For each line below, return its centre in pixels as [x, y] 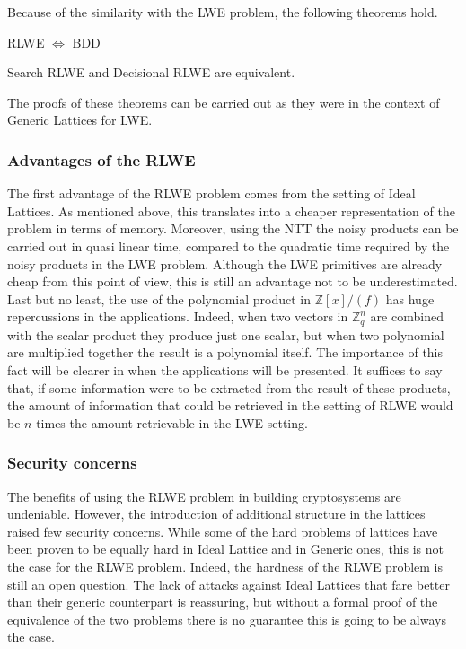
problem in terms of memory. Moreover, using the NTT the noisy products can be [233, 228]
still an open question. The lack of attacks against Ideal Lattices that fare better [229, 584]
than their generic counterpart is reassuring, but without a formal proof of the [223, 602]
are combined [407, 316]
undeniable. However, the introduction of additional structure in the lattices [216, 514]
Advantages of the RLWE [101, 159]
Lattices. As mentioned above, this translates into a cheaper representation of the [231, 210]
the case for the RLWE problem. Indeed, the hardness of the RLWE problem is [225, 566]
